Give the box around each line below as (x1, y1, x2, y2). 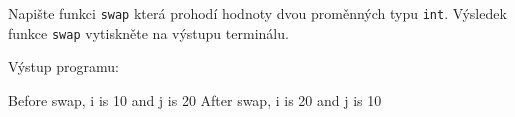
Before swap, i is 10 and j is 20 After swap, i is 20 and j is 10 (8, 89, 382, 110)
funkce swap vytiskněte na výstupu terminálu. (8, 22, 289, 43)
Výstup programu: (8, 56, 120, 77)
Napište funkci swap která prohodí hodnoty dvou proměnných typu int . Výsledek (8, 3, 507, 23)
